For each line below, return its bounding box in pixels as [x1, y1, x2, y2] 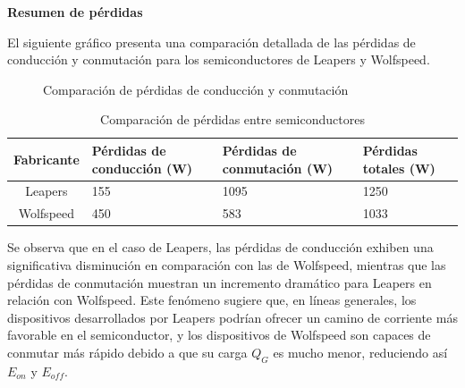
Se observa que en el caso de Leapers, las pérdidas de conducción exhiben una [7, 238, 434, 257]
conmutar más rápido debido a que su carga [7, 342, 248, 361]
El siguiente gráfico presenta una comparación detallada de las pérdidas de [7, 32, 416, 51]
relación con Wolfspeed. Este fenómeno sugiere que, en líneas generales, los [7, 291, 417, 309]
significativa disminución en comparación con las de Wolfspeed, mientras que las [7, 255, 446, 274]
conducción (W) [91, 158, 193, 177]
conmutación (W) [222, 158, 334, 177]
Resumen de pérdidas [7, 3, 143, 21]
